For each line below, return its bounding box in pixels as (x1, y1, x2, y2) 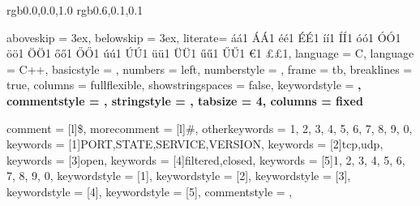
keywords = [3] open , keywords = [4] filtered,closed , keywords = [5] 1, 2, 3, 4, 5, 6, (6, 151, 405, 168)
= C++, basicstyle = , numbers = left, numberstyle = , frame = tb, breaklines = (6, 60, 413, 77)
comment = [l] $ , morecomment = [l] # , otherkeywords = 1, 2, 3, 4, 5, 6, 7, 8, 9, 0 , (6, 119, 413, 136)
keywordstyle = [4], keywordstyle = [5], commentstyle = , (6, 182, 293, 200)
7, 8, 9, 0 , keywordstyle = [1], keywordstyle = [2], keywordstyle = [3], (6, 167, 351, 184)
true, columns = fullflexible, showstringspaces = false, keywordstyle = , (6, 76, 362, 93)
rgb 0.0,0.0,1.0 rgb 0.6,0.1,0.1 (6, 2, 144, 18)
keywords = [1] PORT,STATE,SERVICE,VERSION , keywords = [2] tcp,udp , (6, 135, 384, 152)
